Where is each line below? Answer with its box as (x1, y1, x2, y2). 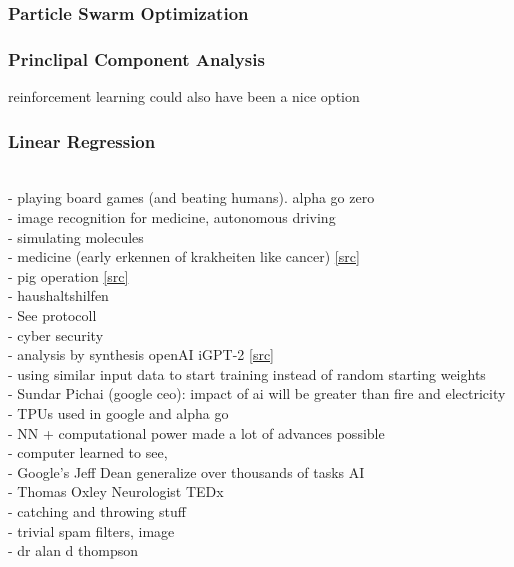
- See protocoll (8, 305, 97, 326)
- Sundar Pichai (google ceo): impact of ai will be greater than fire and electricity (8, 383, 506, 404)
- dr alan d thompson (8, 540, 139, 561)
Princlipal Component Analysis (8, 46, 265, 71)
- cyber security (8, 324, 104, 345)
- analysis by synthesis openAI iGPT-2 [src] (8, 344, 275, 365)
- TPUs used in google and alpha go (8, 403, 229, 423)
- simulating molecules (8, 226, 144, 247)
